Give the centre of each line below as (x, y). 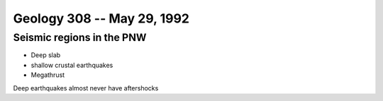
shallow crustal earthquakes (72, 65)
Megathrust (48, 75)
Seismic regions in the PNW (80, 37)
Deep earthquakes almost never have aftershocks (86, 88)
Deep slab (46, 55)
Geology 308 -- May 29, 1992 (101, 18)
